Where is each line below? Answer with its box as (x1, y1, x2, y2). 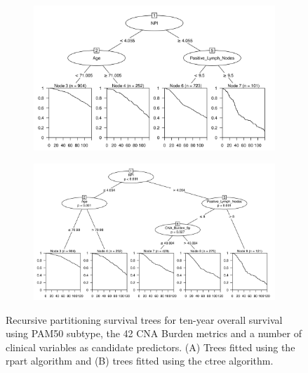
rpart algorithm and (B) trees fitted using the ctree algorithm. (6, 353, 274, 368)
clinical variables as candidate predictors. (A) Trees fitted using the (6, 339, 295, 354)
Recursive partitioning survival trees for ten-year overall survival (6, 312, 283, 327)
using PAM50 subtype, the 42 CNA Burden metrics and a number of (6, 326, 302, 341)
